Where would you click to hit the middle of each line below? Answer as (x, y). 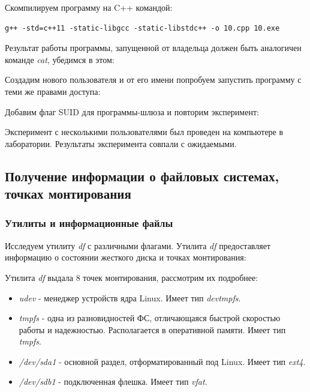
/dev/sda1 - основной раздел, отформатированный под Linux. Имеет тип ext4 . (162, 361)
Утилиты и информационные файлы (89, 223)
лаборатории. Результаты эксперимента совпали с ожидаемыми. (121, 143)
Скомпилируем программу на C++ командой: (89, 7)
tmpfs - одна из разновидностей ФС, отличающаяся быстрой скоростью (150, 318)
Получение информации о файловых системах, (142, 176)
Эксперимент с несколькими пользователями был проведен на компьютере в (144, 132)
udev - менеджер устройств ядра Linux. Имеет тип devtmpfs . (130, 297)
